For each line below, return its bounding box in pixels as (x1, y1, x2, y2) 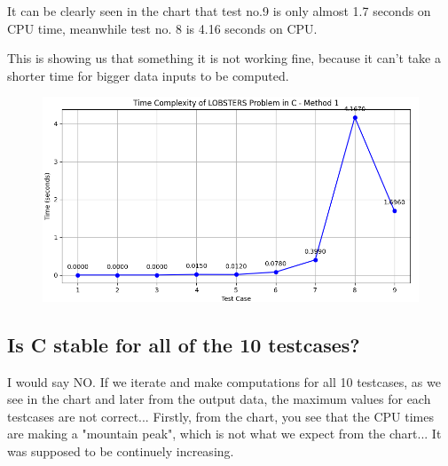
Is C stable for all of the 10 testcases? (7, 330, 360, 358)
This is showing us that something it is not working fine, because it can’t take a (7, 49, 441, 67)
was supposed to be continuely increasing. (7, 442, 234, 461)
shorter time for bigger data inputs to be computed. (7, 66, 289, 84)
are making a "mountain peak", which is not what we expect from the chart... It (7, 424, 442, 443)
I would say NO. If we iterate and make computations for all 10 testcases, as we (7, 372, 441, 391)
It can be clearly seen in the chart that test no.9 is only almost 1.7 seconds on (7, 2, 431, 20)
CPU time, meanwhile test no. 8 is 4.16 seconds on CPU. (7, 19, 318, 37)
